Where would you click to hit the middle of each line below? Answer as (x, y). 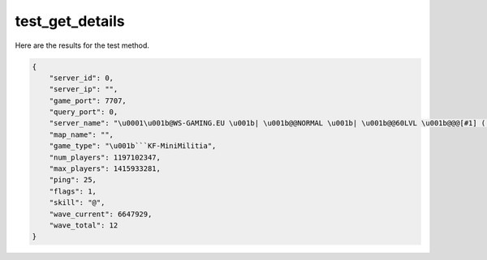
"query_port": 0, (84, 112)
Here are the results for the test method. (82, 45)
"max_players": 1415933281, (105, 169)
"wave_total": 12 (84, 226)
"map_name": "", (81, 134)
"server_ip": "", (84, 90)
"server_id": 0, (81, 78)
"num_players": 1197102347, (105, 157)
